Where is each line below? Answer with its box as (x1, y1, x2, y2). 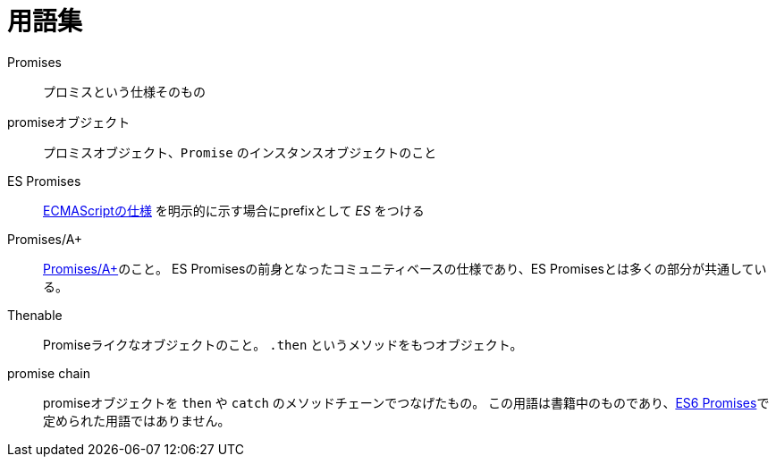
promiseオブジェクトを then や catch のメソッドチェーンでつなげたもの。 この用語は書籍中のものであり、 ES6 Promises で (43, 394, 770, 410)
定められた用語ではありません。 (43, 412, 231, 428)
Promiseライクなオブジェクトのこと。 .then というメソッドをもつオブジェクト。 (43, 336, 523, 352)
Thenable (7, 307, 63, 323)
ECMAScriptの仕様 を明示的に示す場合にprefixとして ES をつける (43, 202, 425, 218)
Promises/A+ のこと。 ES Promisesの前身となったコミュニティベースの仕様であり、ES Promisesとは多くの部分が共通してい (43, 260, 767, 276)
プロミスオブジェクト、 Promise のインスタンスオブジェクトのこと (43, 144, 437, 160)
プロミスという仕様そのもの (43, 83, 206, 99)
